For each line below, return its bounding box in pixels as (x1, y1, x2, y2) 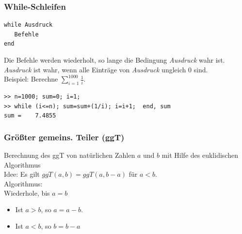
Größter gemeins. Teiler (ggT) (4, 131, 125, 143)
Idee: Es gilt (4, 169, 40, 179)
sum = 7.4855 (4, 112, 56, 119)
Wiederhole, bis (4, 188, 50, 198)
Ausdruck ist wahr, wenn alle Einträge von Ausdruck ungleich (4, 64, 186, 74)
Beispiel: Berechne (4, 74, 58, 84)
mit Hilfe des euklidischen (161, 150, 238, 160)
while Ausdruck (4, 21, 53, 29)
